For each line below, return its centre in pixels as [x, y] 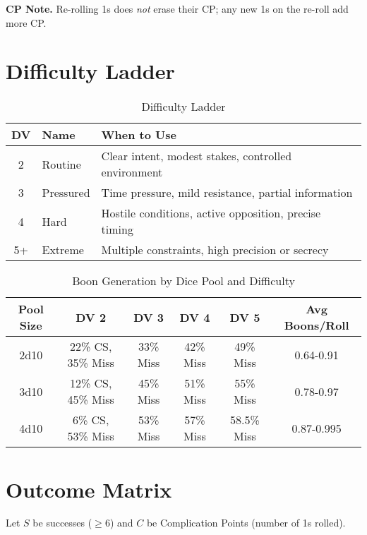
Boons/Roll [317, 325]
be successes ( [62, 523]
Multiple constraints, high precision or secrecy [215, 250]
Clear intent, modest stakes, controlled [197, 156]
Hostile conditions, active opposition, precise [211, 213]
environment [132, 172]
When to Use [139, 135]
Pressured [66, 193]
